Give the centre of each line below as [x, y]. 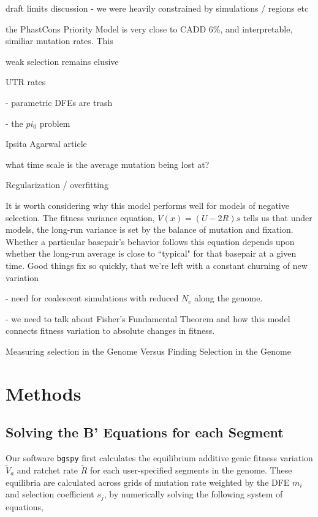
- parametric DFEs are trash [59, 102]
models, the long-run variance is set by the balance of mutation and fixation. [150, 229]
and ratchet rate [47, 470]
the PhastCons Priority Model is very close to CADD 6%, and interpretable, [149, 28]
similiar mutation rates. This [59, 41]
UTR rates [26, 82]
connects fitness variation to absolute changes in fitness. [110, 330]
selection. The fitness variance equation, [80, 217]
